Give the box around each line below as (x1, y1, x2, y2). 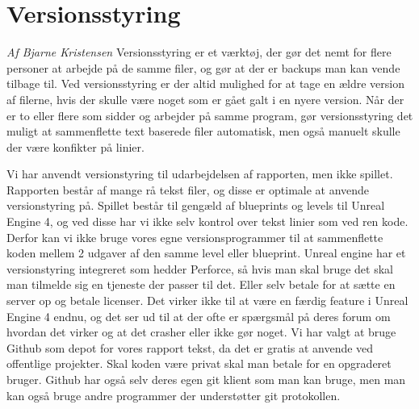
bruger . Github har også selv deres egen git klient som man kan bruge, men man (6, 371, 406, 387)
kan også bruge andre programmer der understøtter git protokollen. (6, 386, 341, 403)
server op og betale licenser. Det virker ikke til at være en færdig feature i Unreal (6, 292, 409, 309)
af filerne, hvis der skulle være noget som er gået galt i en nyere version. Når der (6, 90, 404, 107)
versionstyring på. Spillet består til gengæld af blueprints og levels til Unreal (6, 197, 385, 214)
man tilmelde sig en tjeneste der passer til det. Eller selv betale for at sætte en (6, 276, 396, 293)
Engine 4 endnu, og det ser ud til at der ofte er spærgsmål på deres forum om (6, 307, 391, 324)
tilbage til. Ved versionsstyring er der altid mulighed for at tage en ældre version (6, 75, 404, 92)
